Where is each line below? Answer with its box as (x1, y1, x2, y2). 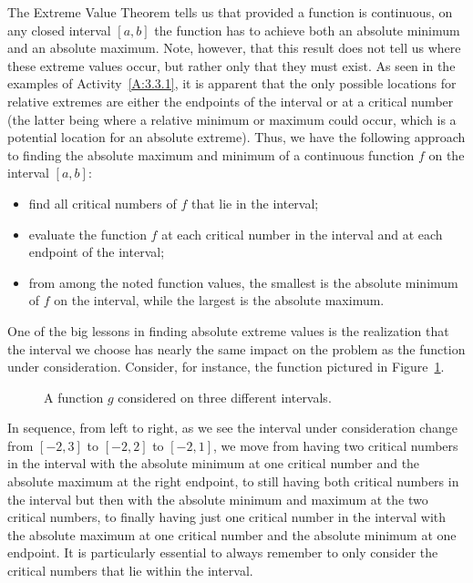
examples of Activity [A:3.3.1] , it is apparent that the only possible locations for (7, 74, 457, 93)
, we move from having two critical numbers (213, 435, 458, 455)
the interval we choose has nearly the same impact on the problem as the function (7, 339, 466, 358)
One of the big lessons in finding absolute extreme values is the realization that (7, 321, 449, 340)
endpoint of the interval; (28, 242, 165, 261)
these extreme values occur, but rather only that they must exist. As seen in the (7, 56, 456, 75)
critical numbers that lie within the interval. (7, 561, 253, 580)
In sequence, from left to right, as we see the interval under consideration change (7, 418, 458, 437)
